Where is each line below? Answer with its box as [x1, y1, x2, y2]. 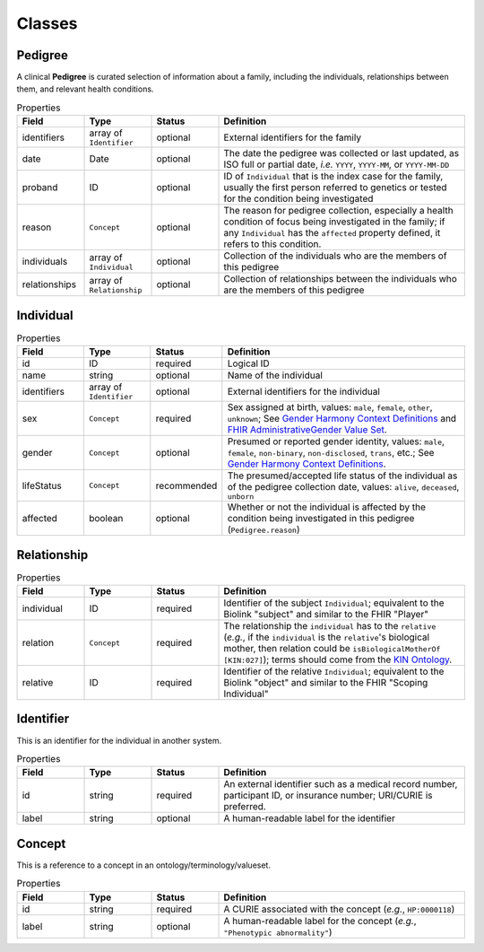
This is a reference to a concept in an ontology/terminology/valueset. [16, 860, 271, 870]
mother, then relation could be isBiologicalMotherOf [223, 642, 441, 654]
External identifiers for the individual [227, 385, 381, 397]
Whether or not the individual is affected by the [227, 501, 426, 513]
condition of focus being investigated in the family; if [223, 215, 445, 228]
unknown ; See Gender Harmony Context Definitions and [227, 413, 457, 425]
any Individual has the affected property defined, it [223, 227, 441, 240]
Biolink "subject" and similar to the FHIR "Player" [223, 608, 429, 620]
